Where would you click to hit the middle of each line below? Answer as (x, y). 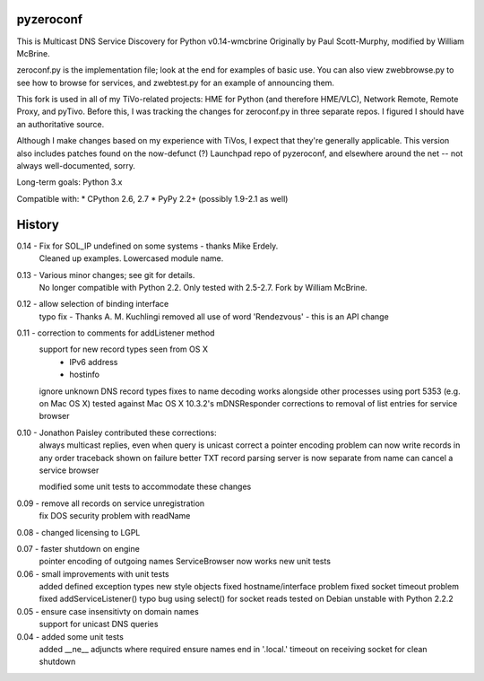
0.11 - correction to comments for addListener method (116, 333)
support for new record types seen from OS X (123, 349)
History (38, 224)
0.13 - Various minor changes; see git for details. (106, 275)
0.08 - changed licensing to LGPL (78, 532)
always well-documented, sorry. (76, 166)
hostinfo (85, 375)
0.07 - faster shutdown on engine (78, 548)
